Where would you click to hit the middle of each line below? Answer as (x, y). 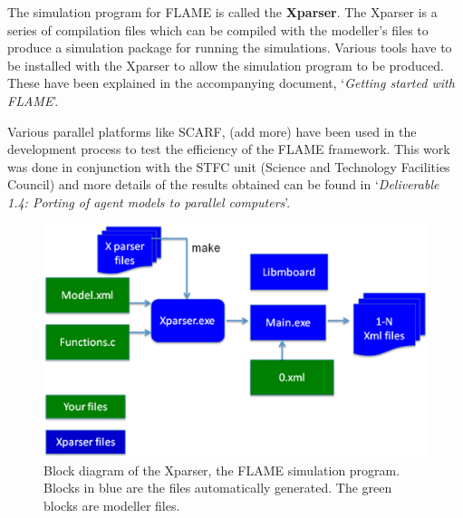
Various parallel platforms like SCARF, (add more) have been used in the (212, 131)
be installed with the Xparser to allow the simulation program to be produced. (226, 65)
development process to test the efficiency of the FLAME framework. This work (229, 149)
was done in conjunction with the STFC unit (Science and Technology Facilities (229, 166)
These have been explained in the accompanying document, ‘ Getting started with (231, 83)
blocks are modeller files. (112, 505)
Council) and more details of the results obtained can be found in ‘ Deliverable (223, 184)
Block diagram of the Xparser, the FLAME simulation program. (222, 470)
